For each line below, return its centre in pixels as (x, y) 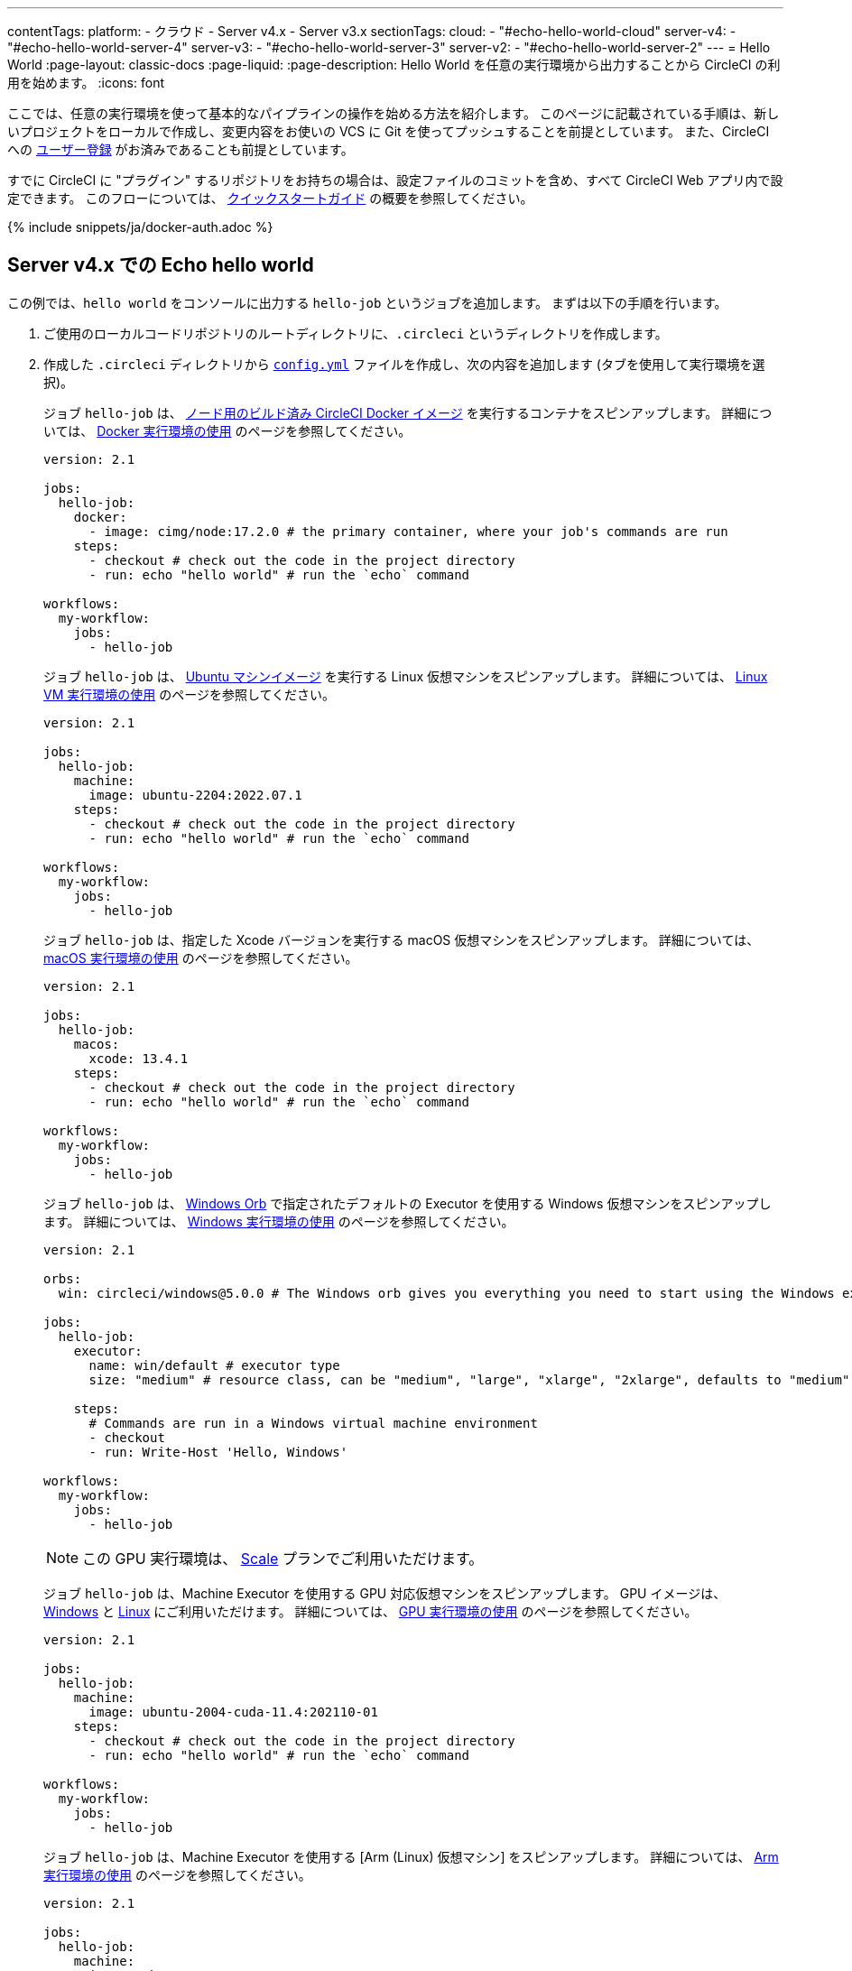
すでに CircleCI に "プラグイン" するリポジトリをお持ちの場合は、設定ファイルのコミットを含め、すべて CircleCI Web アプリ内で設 (395, 180)
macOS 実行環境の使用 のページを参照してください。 (201, 958)
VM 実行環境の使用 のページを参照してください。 (190, 694)
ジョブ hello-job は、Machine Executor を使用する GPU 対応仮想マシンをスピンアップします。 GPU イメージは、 (385, 1593)
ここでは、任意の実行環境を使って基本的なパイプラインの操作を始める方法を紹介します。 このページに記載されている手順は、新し (394, 113)
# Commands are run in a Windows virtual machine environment (313, 1423)
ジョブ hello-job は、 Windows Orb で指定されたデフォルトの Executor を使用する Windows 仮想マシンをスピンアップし (407, 1203)
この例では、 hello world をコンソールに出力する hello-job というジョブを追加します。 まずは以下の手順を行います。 (367, 302)
